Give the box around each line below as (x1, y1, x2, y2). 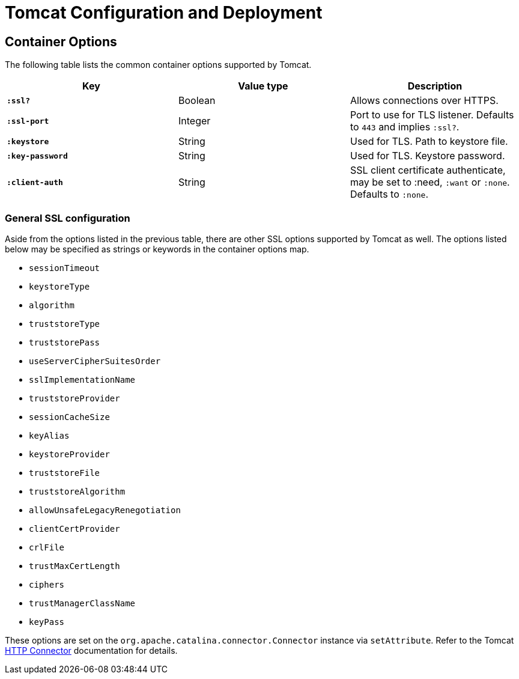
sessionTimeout (29, 263, 100, 273)
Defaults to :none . (350, 188, 429, 201)
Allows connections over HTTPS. (350, 94, 499, 107)
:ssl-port (7, 116, 49, 126)
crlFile (29, 542, 65, 552)
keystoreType (29, 281, 90, 291)
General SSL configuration (5, 212, 130, 224)
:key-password (7, 151, 68, 160)
